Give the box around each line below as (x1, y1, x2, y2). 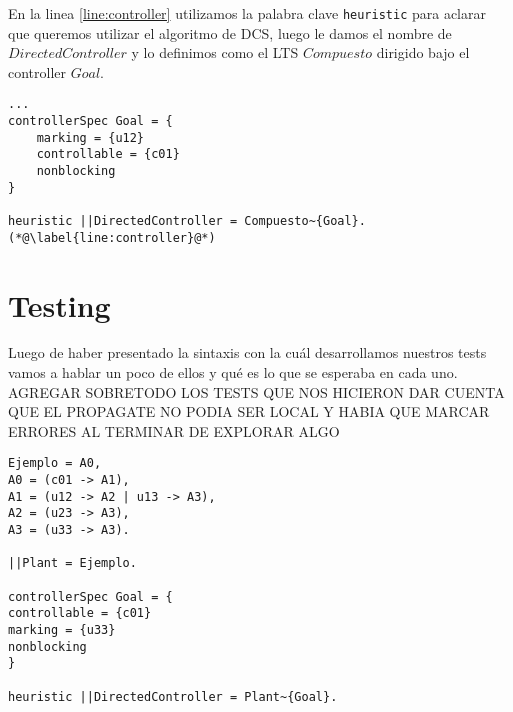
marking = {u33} (8, 623, 116, 637)
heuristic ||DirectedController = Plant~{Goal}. (8, 689, 338, 704)
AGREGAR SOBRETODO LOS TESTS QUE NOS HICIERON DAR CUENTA (8, 381, 505, 402)
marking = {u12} (36, 130, 145, 145)
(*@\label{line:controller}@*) (8, 230, 216, 245)
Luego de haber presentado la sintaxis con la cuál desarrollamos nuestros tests (8, 342, 487, 363)
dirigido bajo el (376, 42, 470, 63)
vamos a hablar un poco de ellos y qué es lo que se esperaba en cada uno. (8, 362, 458, 383)
